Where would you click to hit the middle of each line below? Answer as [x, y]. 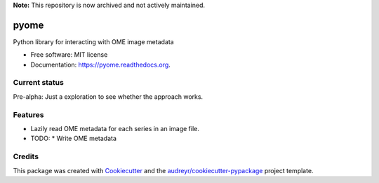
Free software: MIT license [69, 55]
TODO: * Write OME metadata [74, 138]
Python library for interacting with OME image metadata [94, 41]
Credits [26, 156]
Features [28, 114]
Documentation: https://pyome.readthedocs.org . [101, 65]
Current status [39, 83]
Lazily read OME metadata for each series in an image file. [115, 128]
